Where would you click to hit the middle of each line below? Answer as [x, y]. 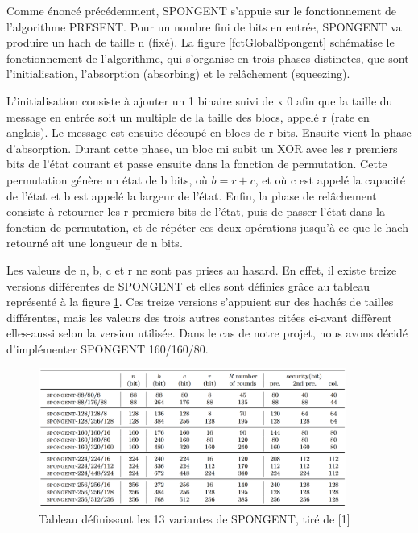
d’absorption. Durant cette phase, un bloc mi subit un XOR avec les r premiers [202, 148]
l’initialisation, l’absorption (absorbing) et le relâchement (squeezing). [178, 74]
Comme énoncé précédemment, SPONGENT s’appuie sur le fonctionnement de [202, 10]
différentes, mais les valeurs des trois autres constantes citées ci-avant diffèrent [199, 317]
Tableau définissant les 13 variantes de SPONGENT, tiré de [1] [195, 518]
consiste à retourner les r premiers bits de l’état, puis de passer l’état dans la [196, 211]
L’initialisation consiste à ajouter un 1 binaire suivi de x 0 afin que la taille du [200, 100]
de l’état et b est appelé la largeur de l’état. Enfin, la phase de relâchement [192, 195]
